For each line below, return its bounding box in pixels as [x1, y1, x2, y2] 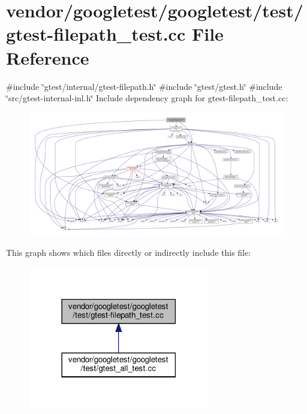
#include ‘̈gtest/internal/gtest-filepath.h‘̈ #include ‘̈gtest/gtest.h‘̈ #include [6, 80, 282, 92]
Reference [6, 45, 89, 69]
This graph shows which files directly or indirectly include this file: [6, 246, 251, 259]
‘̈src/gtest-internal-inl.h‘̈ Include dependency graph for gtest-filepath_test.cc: [6, 92, 288, 104]
